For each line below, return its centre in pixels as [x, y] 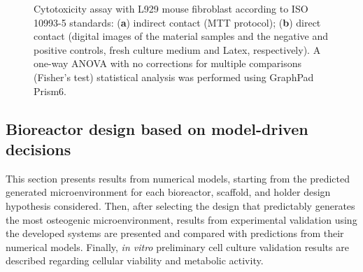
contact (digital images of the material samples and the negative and [181, 36]
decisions [38, 149]
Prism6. [50, 91]
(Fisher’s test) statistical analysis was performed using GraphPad [174, 77]
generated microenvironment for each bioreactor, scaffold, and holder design [168, 192]
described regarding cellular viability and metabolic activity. [135, 260]
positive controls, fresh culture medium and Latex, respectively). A [177, 49]
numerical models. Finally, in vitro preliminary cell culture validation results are [177, 246]
